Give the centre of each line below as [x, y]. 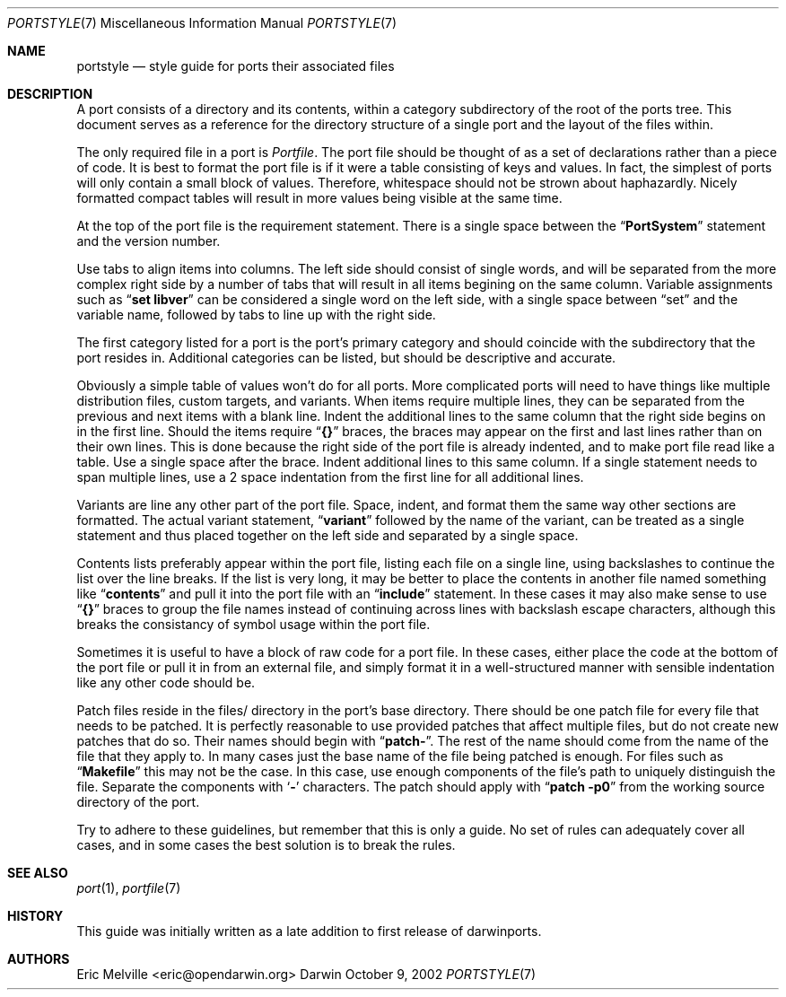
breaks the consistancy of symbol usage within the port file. [253, 624]
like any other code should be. [166, 682]
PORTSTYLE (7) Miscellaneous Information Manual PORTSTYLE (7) [202, 23]
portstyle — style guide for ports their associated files [236, 66]
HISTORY [35, 916]
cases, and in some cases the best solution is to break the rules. [266, 845]
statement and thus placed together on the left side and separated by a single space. [327, 535]
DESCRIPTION [50, 94]
